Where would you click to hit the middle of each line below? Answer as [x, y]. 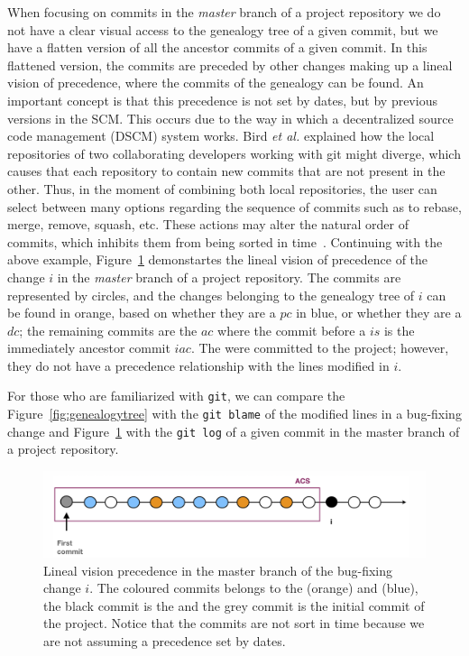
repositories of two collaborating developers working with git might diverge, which [234, 153]
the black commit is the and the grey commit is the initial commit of [234, 605]
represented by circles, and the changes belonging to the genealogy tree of [211, 295]
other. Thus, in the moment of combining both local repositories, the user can [222, 188]
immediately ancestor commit [89, 348]
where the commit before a [292, 330]
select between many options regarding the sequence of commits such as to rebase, [234, 206]
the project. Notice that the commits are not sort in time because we [234, 623]
